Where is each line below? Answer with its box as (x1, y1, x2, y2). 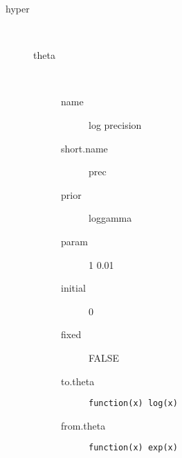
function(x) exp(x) (89, 443, 178, 453)
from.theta (61, 418, 106, 432)
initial (61, 281, 86, 295)
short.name (61, 141, 108, 155)
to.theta (61, 373, 95, 388)
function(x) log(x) (89, 398, 178, 409)
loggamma (89, 211, 132, 225)
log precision (89, 117, 142, 132)
